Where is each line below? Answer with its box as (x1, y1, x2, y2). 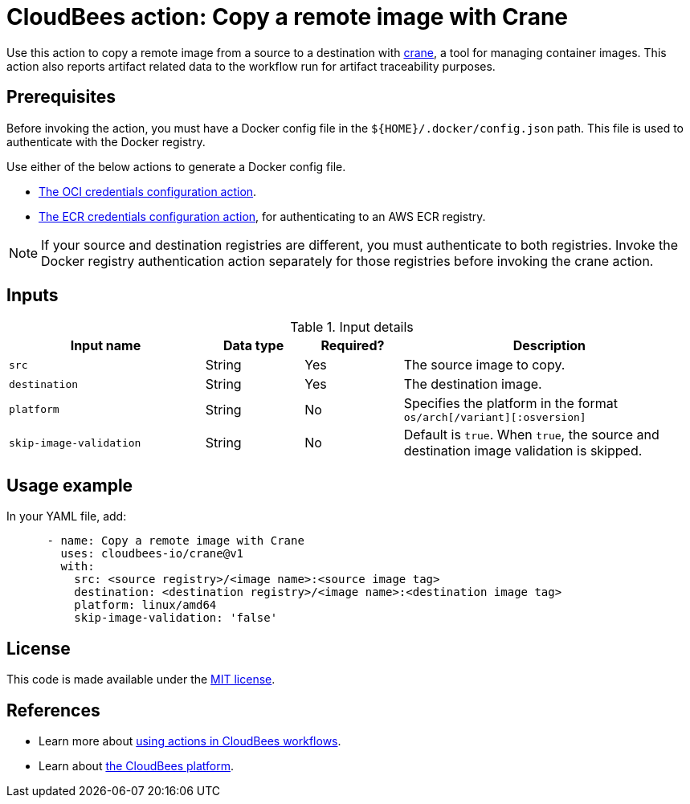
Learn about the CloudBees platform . (39, 758, 235, 773)
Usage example (6, 475, 133, 496)
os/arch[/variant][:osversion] (403, 411, 586, 424)
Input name (70, 337, 141, 354)
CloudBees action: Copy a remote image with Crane (6, 3, 569, 31)
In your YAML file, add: (6, 509, 127, 524)
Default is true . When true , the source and (403, 426, 659, 443)
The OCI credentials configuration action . (39, 184, 257, 198)
